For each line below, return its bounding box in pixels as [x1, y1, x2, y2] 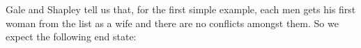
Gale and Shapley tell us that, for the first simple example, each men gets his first [6, 2, 356, 16]
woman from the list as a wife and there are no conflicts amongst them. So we [6, 15, 339, 30]
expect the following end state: [6, 29, 137, 44]
